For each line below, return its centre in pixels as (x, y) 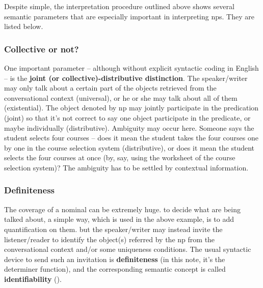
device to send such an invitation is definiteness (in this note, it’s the (115, 259)
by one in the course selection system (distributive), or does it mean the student (129, 147)
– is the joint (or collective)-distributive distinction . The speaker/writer (126, 78)
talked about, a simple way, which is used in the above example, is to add (119, 219)
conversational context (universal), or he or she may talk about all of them (121, 97)
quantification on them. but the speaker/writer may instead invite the (113, 229)
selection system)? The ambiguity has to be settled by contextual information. (126, 167)
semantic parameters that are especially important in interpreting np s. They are (129, 16)
